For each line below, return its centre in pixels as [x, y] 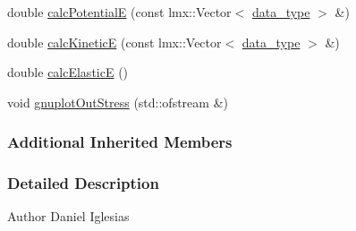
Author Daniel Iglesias [68, 216]
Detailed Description [83, 183]
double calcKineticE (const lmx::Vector [114, 42]
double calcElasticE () [68, 72]
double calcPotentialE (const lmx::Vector [119, 12]
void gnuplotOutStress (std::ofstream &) [118, 102]
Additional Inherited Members [120, 142]
